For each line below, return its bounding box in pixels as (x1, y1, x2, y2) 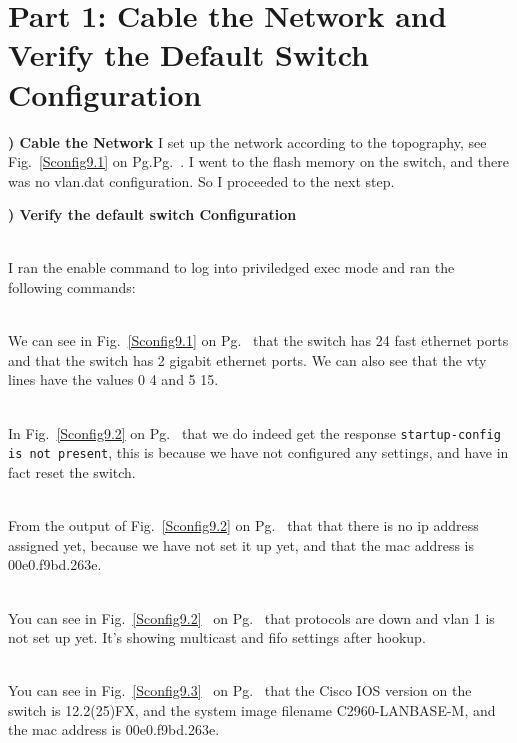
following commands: (8, 277, 136, 298)
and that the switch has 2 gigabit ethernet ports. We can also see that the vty (8, 349, 487, 370)
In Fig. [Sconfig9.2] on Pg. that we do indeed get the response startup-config (8, 422, 501, 443)
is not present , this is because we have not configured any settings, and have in (8, 442, 509, 463)
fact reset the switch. (8, 461, 136, 482)
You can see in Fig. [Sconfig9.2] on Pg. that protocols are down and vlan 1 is (8, 607, 495, 628)
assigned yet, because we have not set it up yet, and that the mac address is (8, 534, 475, 555)
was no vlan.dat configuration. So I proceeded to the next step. (8, 170, 395, 191)
